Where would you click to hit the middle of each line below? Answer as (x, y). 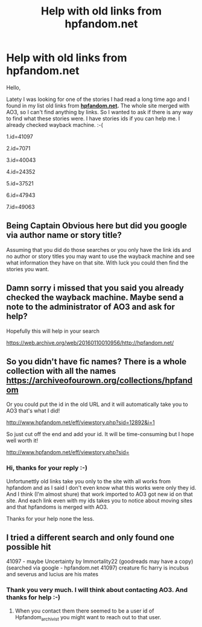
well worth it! (22, 441)
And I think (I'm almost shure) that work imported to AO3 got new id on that (99, 494)
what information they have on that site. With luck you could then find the (97, 262)
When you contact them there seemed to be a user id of (84, 611)
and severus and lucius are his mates (52, 574)
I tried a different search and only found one (90, 538)
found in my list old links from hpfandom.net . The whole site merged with (98, 105)
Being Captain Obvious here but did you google (97, 226)
